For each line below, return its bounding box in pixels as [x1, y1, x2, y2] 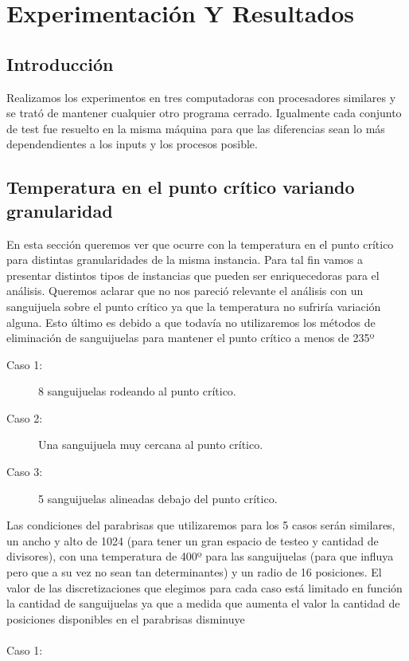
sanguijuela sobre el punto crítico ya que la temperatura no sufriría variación [6, 297, 381, 314]
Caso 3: [6, 463, 43, 480]
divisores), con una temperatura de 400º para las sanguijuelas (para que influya [6, 548, 394, 565]
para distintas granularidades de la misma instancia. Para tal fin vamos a [6, 251, 364, 268]
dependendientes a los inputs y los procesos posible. [6, 136, 258, 152]
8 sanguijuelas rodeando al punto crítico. [38, 383, 236, 399]
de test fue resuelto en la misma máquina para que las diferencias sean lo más [6, 120, 385, 136]
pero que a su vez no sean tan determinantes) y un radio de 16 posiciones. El [6, 564, 382, 580]
